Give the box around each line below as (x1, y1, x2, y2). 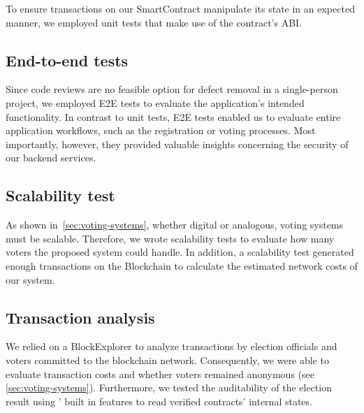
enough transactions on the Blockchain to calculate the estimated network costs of (6, 258, 358, 273)
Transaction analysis (6, 306, 155, 328)
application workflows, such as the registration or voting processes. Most (6, 123, 316, 138)
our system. (6, 272, 55, 287)
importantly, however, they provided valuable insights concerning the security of (6, 136, 349, 151)
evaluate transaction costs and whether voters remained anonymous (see (6, 366, 314, 381)
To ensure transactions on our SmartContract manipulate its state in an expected (6, 1, 355, 15)
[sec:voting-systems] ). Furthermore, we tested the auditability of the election (6, 380, 332, 395)
